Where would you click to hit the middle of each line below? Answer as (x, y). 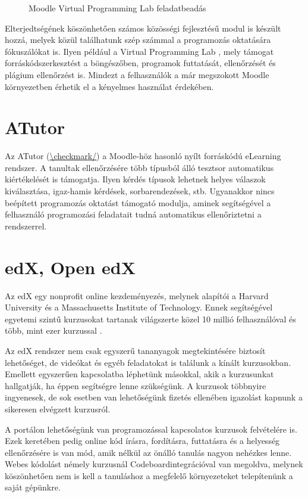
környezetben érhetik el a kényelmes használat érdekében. (109, 86)
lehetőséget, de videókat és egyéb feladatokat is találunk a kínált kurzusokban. (148, 362)
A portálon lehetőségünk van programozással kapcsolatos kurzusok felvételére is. (151, 429)
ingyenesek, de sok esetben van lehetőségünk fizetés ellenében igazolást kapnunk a (154, 397)
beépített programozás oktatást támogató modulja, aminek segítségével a (138, 202)
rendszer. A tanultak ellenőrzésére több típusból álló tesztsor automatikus (139, 167)
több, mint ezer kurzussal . (54, 330)
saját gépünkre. (33, 487)
